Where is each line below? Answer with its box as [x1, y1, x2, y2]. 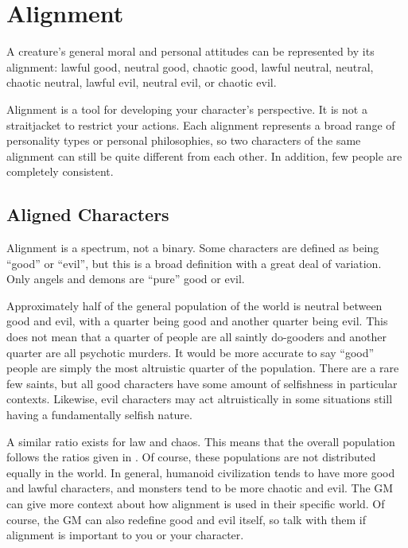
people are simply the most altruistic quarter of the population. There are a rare [6, 360, 399, 376]
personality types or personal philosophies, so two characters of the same [6, 132, 361, 149]
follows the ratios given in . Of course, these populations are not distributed [6, 449, 376, 465]
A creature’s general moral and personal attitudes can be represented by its [6, 43, 375, 60]
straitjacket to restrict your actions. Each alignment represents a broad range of [6, 116, 395, 133]
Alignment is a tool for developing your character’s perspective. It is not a [6, 100, 367, 117]
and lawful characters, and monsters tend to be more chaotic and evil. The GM [6, 480, 394, 496]
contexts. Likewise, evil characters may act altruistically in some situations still [6, 391, 393, 407]
